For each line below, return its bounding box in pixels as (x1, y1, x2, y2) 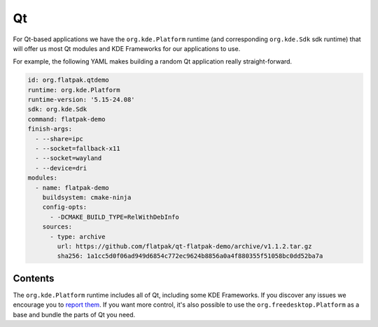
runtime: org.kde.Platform (27, 86, 120, 94)
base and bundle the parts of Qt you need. (13, 310, 136, 319)
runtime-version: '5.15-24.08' (27, 96, 136, 104)
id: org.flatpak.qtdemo (27, 76, 110, 84)
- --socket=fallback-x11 (35, 145, 120, 153)
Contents (13, 272, 55, 284)
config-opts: (42, 203, 87, 211)
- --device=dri (35, 164, 87, 172)
